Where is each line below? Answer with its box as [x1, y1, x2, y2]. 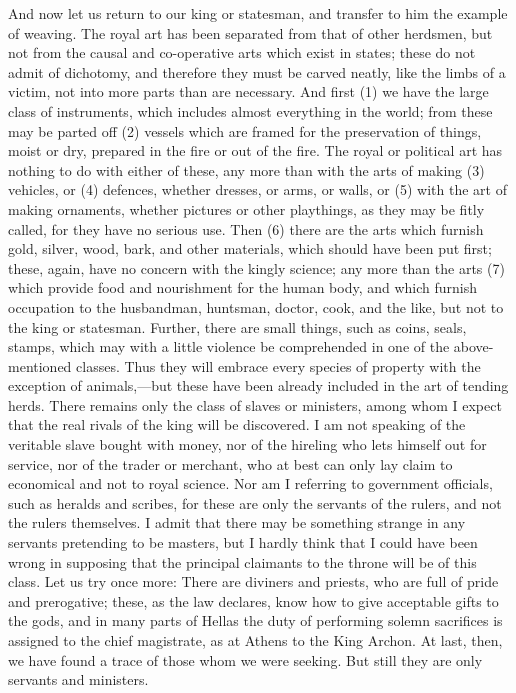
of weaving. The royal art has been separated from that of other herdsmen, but [8, 22, 493, 43]
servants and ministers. [8, 669, 149, 690]
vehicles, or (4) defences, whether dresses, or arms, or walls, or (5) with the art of [8, 179, 507, 200]
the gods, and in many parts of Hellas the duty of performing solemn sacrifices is [8, 610, 503, 631]
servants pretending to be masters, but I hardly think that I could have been [8, 532, 478, 553]
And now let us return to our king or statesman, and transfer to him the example [8, 3, 508, 23]
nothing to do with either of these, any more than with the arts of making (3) [8, 159, 485, 180]
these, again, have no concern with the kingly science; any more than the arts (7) [8, 257, 505, 278]
